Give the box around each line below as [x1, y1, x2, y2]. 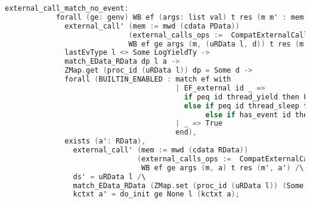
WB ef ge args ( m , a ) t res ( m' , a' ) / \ [141, 163, 304, 172]
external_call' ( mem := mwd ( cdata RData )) [73, 146, 249, 154]
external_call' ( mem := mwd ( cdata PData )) [64, 21, 240, 30]
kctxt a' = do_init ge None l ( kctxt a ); [73, 190, 240, 199]
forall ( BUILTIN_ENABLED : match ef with [64, 75, 231, 83]
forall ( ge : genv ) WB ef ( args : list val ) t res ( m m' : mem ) [55, 13, 308, 21]
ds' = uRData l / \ [73, 172, 146, 181]
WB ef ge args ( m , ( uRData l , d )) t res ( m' [128, 39, 308, 48]
